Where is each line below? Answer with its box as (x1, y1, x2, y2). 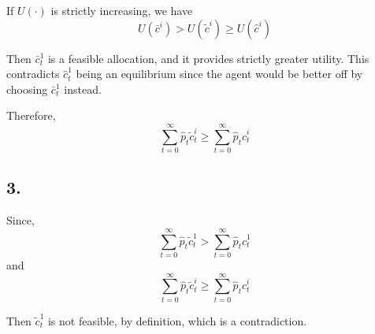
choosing (6, 80, 48, 97)
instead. (64, 80, 102, 97)
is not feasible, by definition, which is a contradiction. (47, 312, 307, 328)
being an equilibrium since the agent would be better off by (76, 65, 363, 82)
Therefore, (6, 107, 56, 124)
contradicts (6, 65, 60, 82)
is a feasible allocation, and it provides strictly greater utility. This (47, 50, 369, 66)
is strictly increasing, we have (50, 2, 193, 18)
